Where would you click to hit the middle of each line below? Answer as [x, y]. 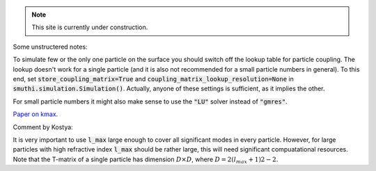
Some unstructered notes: [50, 47]
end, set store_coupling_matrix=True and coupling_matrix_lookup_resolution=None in [153, 79]
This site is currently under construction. [90, 27]
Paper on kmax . [36, 114]
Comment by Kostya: [43, 127]
